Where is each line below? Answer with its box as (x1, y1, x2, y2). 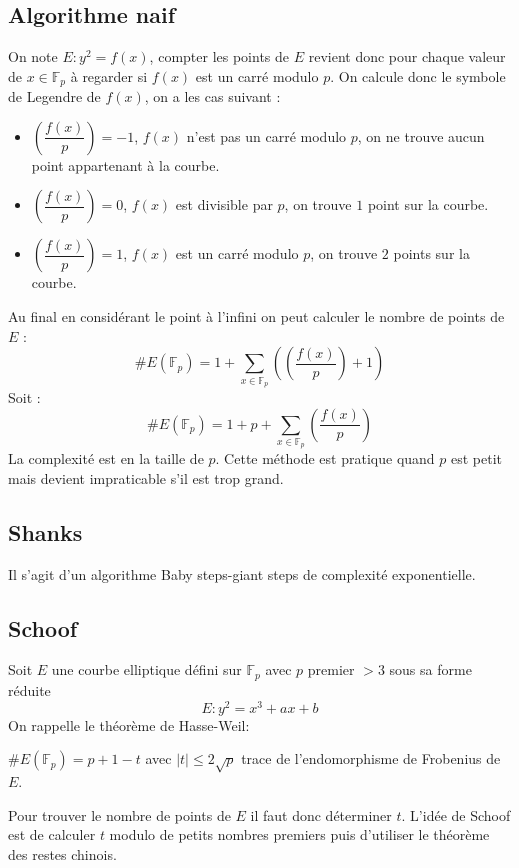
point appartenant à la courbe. (31, 154, 220, 175)
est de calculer (8, 824, 96, 845)
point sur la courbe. (367, 194, 489, 215)
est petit (451, 448, 503, 469)
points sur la (393, 243, 470, 264)
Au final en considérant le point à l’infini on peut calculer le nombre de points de (8, 306, 505, 327)
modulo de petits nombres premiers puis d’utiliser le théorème (109, 824, 490, 845)
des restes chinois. (8, 843, 117, 864)
